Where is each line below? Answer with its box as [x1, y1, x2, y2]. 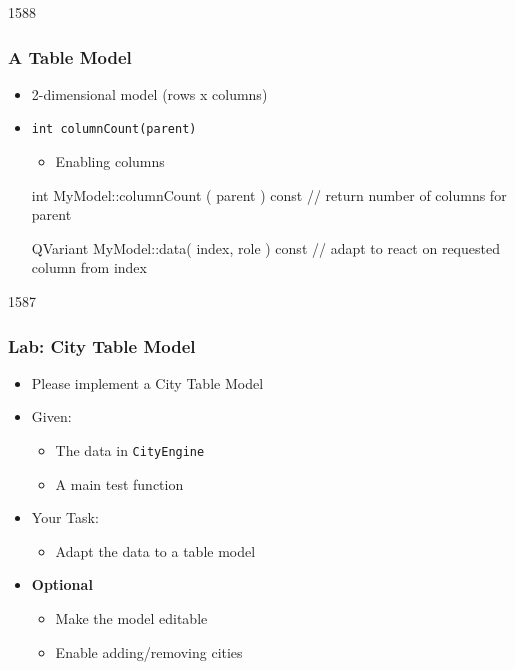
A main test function [55, 473, 184, 494]
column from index [31, 257, 147, 278]
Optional [31, 574, 93, 595]
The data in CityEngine [55, 440, 205, 461]
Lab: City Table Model [8, 333, 196, 358]
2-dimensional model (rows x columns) [31, 83, 268, 104]
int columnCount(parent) [31, 122, 197, 137]
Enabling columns [55, 151, 165, 172]
